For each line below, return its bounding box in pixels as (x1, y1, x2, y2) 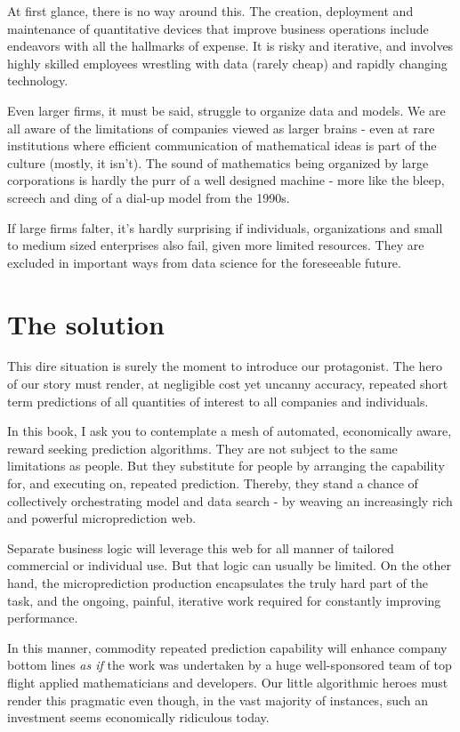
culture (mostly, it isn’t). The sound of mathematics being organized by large (7, 153, 429, 172)
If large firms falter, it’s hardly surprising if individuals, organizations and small (7, 218, 443, 237)
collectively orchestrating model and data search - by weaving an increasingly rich (7, 491, 453, 510)
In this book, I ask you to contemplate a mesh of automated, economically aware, (7, 422, 452, 440)
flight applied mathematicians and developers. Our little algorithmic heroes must (7, 672, 448, 691)
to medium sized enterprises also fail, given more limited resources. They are (7, 236, 424, 254)
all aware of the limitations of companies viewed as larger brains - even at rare (7, 118, 435, 137)
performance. (7, 608, 78, 627)
